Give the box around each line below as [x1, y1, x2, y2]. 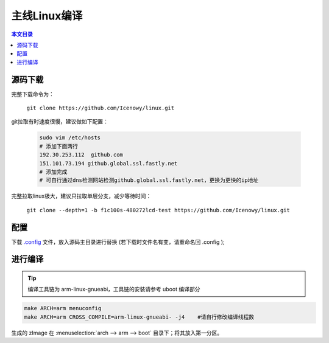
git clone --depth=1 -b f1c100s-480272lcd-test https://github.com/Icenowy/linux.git [26, 207, 291, 213]
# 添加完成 [39, 168, 68, 175]
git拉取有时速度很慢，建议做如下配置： [11, 118, 109, 125]
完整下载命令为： [11, 90, 54, 97]
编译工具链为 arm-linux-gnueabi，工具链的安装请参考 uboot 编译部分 [27, 286, 200, 293]
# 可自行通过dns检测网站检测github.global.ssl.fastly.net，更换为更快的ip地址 [39, 177, 259, 184]
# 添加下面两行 [39, 143, 79, 150]
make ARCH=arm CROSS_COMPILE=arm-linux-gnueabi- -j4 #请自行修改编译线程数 [24, 313, 255, 320]
